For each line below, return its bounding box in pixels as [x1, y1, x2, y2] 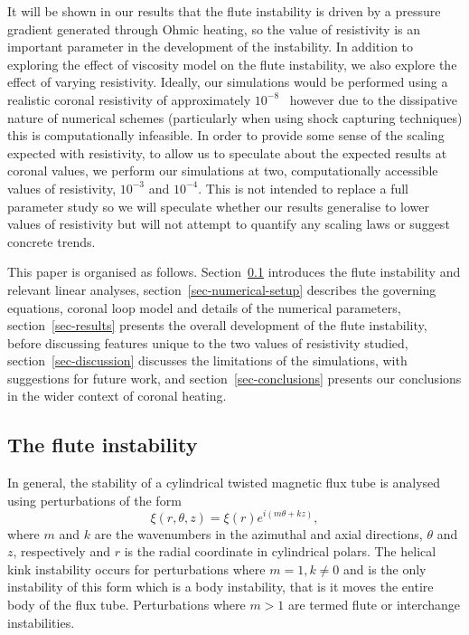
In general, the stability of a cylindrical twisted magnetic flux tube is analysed [7, 473, 441, 492]
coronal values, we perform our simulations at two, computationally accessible [7, 161, 438, 180]
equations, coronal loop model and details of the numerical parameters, [7, 298, 401, 317]
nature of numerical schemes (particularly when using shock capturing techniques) [7, 108, 463, 127]
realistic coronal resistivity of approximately [7, 90, 251, 109]
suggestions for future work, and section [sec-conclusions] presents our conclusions [7, 368, 462, 387]
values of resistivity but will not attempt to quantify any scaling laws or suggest [7, 214, 450, 233]
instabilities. [7, 612, 75, 631]
